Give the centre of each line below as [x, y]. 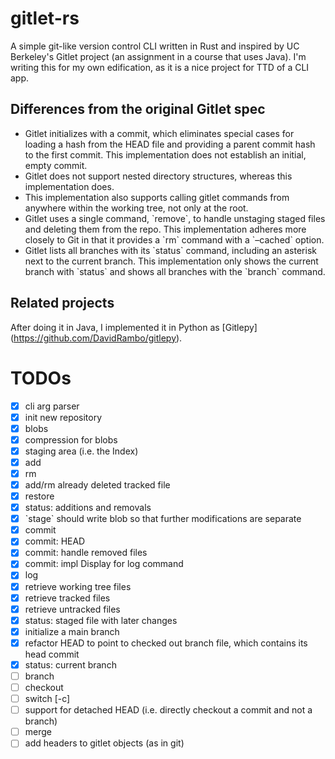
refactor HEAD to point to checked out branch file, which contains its [166, 643]
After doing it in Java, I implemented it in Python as [115, 327]
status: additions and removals [88, 508]
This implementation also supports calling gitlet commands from [157, 197]
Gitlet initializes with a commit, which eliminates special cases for [159, 133]
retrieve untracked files [72, 609]
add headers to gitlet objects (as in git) [104, 743]
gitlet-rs [45, 18]
